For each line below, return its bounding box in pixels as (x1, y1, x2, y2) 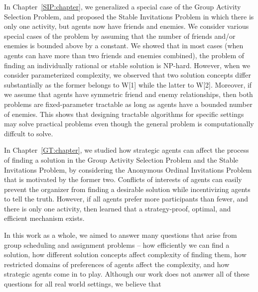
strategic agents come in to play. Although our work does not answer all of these (4, 269, 250, 279)
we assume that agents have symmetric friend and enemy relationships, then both (4, 89, 253, 99)
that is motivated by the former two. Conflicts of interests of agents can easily (4, 174, 242, 185)
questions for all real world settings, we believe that (4, 279, 161, 289)
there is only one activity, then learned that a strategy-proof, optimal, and (4, 203, 231, 213)
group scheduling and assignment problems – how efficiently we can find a (4, 239, 230, 250)
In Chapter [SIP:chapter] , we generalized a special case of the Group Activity (4, 1, 241, 11)
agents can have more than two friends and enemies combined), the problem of (4, 50, 245, 60)
